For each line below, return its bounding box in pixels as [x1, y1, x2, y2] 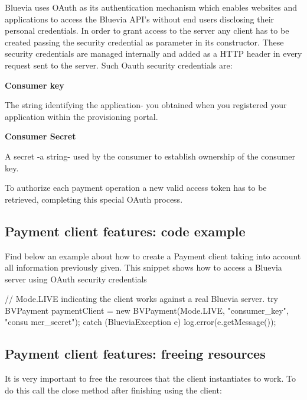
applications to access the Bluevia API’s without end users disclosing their [5, 12, 275, 25]
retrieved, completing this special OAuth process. [5, 193, 183, 205]
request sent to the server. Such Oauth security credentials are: [5, 58, 233, 71]
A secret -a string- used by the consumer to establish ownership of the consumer [5, 149, 295, 162]
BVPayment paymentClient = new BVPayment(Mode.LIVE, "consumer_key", [5, 304, 289, 316]
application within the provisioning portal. [5, 110, 158, 122]
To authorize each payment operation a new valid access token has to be [5, 181, 267, 194]
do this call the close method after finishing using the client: [5, 383, 222, 396]
